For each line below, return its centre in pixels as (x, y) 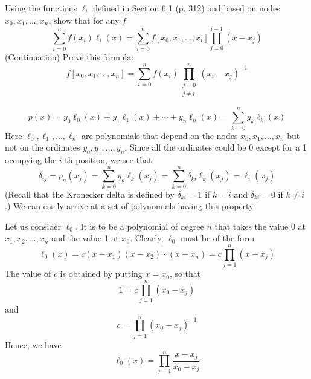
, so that (185, 274)
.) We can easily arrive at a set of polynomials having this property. (130, 206)
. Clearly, (147, 238)
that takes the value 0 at (260, 226)
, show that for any (84, 20)
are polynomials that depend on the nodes (160, 135)
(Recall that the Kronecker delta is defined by (90, 194)
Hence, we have (33, 344)
